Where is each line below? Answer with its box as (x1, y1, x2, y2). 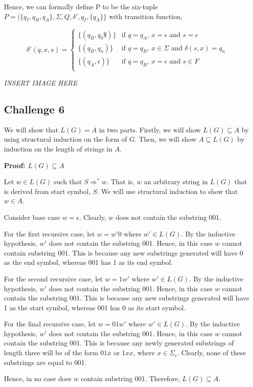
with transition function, (109, 11, 183, 21)
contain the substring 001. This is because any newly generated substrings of (4, 338, 234, 348)
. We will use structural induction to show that (97, 186, 238, 196)
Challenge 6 (4, 101, 65, 116)
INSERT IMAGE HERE (4, 78, 77, 87)
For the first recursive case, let (4, 228, 95, 238)
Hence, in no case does (4, 373, 71, 384)
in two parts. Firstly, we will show (99, 124, 201, 134)
